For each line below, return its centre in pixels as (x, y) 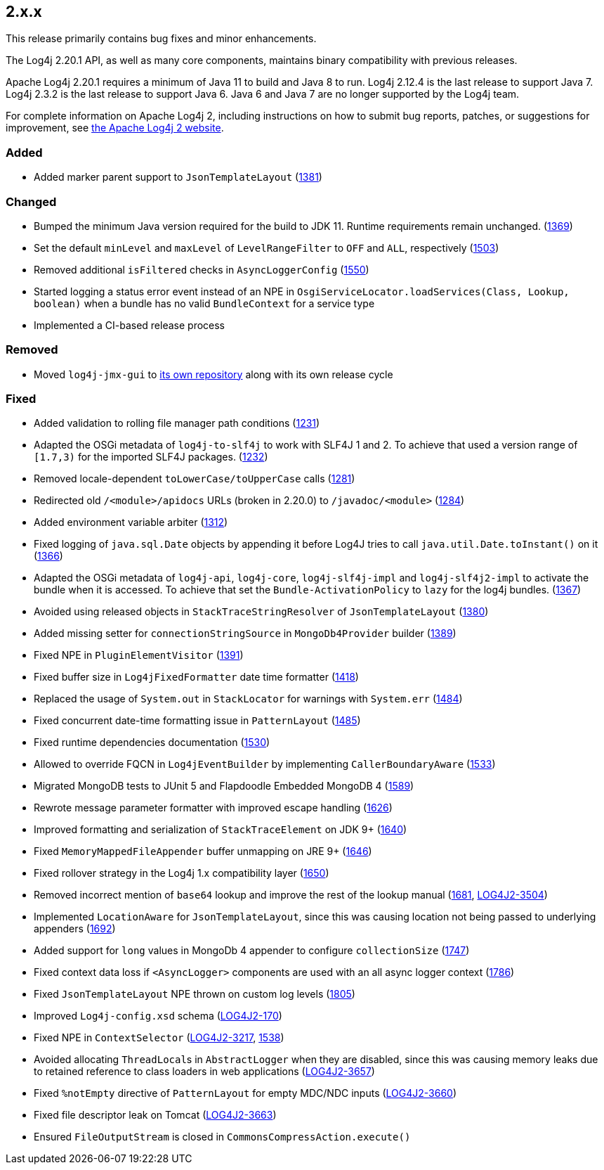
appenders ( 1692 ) (75, 929)
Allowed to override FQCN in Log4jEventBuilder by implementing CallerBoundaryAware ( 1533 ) (265, 764)
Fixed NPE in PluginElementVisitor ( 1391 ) (139, 655)
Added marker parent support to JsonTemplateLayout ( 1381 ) (178, 177)
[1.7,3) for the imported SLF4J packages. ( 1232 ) (151, 457)
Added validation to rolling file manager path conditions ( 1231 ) (177, 423)
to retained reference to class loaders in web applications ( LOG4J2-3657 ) (204, 1072)
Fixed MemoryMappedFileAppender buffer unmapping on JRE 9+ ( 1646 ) (203, 851)
